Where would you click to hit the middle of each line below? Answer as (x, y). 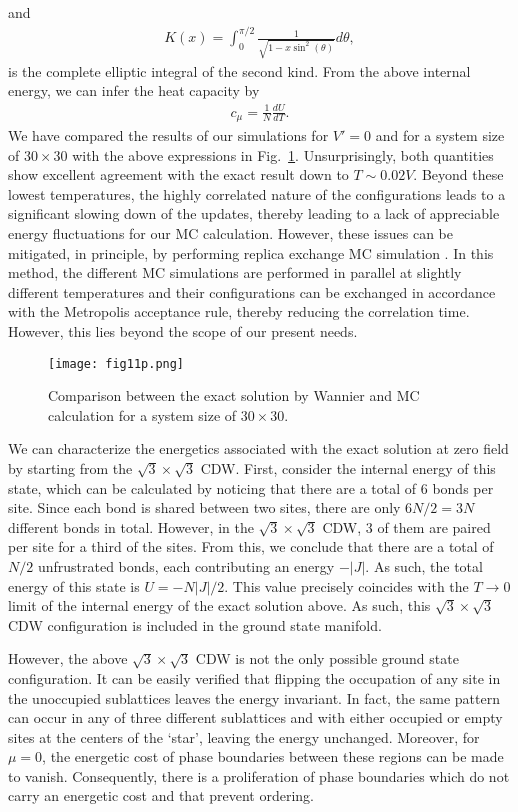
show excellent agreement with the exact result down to (178, 174)
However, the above (68, 658)
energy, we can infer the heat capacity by (134, 90)
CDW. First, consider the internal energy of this (348, 467)
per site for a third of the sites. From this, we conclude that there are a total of (251, 546)
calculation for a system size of (142, 414)
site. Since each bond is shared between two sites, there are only (204, 507)
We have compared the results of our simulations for (168, 135)
